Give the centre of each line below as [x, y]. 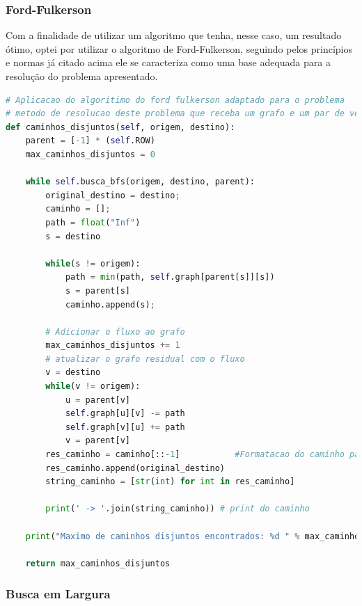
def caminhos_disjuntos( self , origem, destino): [120, 127]
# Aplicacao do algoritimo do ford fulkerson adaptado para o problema [175, 100]
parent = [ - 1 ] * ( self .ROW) [90, 141]
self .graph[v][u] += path [125, 427]
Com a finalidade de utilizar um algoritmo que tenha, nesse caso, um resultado [174, 35]
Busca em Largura [58, 594]
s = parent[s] [97, 290]
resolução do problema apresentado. [82, 76]
